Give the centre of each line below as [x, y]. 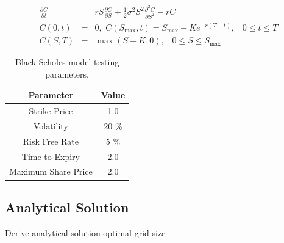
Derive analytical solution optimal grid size [85, 232]
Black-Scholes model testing [67, 62]
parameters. [67, 74]
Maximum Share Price [51, 171]
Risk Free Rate [51, 141]
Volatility [51, 125]
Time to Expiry [51, 156]
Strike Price [51, 111]
